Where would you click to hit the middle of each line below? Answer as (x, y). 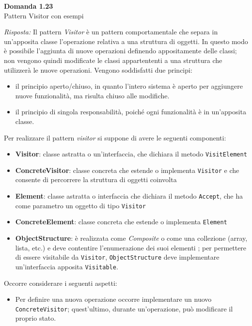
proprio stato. (36, 318)
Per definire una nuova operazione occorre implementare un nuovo (113, 299)
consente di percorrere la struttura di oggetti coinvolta (96, 179)
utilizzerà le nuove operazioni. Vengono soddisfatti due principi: (98, 70)
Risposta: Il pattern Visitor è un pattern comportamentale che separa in (111, 32)
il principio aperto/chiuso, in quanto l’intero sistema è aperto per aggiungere (129, 86)
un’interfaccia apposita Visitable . (67, 266)
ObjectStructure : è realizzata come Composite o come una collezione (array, (131, 238)
